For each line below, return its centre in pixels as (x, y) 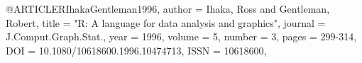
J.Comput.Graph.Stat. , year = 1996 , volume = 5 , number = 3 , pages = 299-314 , (181, 36)
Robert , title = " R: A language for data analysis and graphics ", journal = (166, 22)
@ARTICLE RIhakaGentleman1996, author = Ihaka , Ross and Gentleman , (168, 8)
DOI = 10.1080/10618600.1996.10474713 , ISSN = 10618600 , (136, 50)
